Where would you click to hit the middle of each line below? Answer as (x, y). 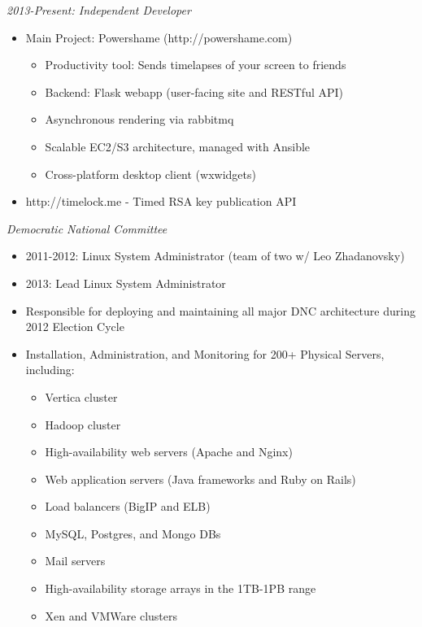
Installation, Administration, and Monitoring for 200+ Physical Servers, (205, 353)
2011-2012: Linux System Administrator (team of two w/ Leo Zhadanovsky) (215, 256)
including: (50, 370)
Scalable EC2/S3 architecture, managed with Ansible (178, 146)
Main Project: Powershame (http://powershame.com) (159, 37)
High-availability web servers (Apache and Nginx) (169, 452)
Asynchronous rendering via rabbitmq (139, 119)
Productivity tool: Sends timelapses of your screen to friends (196, 65)
